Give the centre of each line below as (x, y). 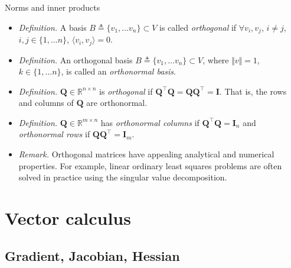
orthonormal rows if (54, 134)
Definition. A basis (53, 27)
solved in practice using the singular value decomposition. (123, 177)
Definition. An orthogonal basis (76, 59)
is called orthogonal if (198, 27)
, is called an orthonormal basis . (118, 71)
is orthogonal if (126, 91)
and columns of (46, 103)
